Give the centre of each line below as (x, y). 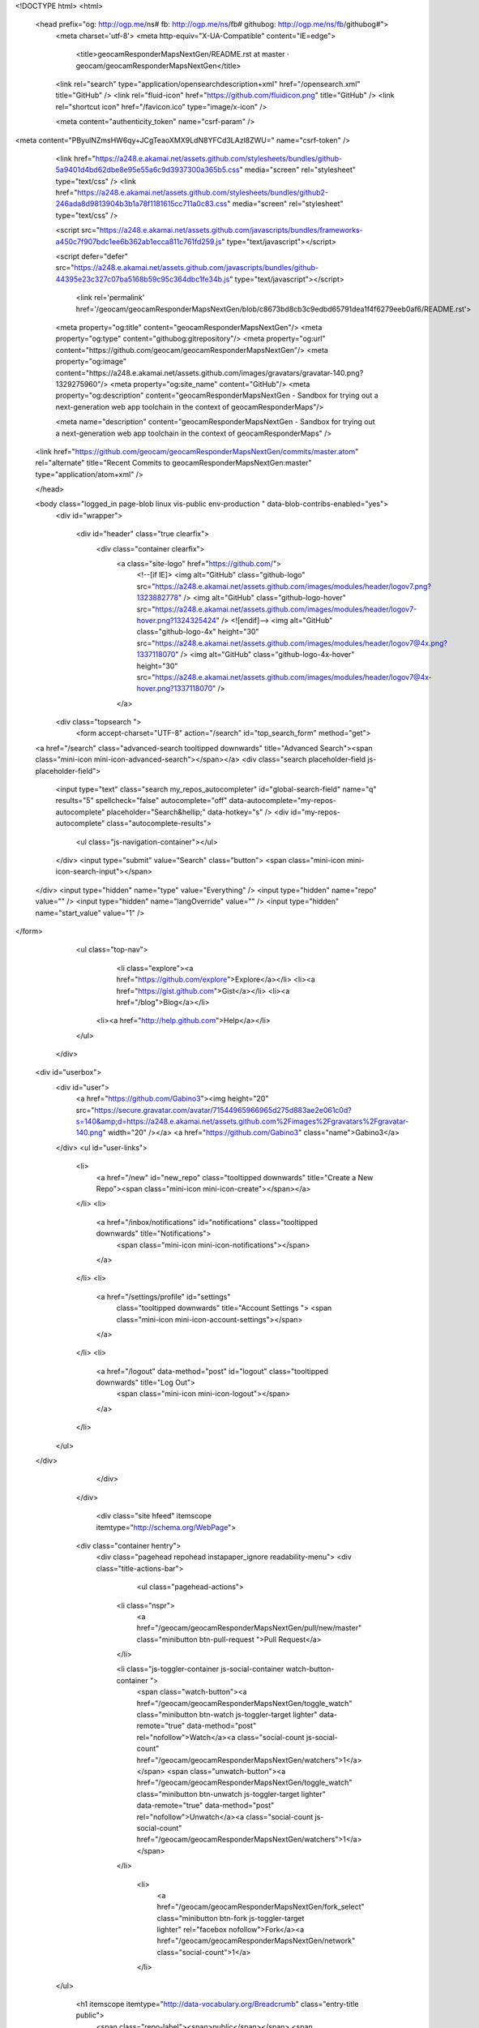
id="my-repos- (315, 812)
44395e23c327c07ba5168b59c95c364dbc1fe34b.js (143, 279)
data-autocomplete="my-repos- (282, 801)
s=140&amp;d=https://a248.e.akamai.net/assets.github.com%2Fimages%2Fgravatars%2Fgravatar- (242, 1121)
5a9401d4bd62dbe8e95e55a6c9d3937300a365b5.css (148, 170)
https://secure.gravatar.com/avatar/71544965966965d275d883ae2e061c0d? (223, 1110)
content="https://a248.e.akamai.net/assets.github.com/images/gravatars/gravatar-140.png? (210, 372)
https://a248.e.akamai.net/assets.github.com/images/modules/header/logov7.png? (293, 586)
